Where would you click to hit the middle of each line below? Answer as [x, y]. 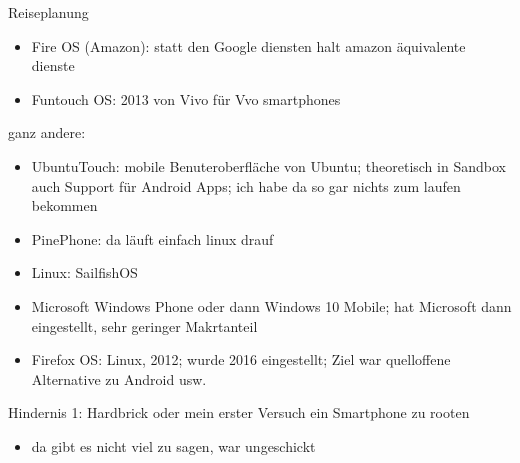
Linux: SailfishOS [84, 272]
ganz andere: [47, 132]
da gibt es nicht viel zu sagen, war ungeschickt [173, 445]
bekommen [64, 205]
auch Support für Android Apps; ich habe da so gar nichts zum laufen [246, 185]
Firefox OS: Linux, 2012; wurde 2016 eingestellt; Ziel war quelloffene [241, 359]
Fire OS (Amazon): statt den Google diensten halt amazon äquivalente [248, 45]
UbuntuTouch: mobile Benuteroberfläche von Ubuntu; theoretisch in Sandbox [268, 165]
